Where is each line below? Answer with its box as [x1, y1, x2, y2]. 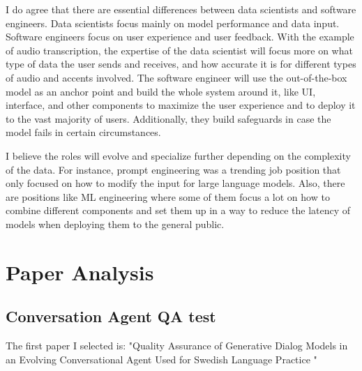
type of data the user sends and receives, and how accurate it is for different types [6, 56, 356, 71]
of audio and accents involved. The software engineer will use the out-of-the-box [6, 70, 347, 84]
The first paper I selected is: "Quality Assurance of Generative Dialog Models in [6, 338, 348, 353]
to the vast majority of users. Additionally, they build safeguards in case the [6, 111, 331, 126]
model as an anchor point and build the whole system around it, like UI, [6, 84, 316, 98]
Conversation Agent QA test [6, 305, 216, 327]
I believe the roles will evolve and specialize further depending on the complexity [6, 148, 351, 162]
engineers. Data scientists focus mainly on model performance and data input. [6, 15, 340, 30]
